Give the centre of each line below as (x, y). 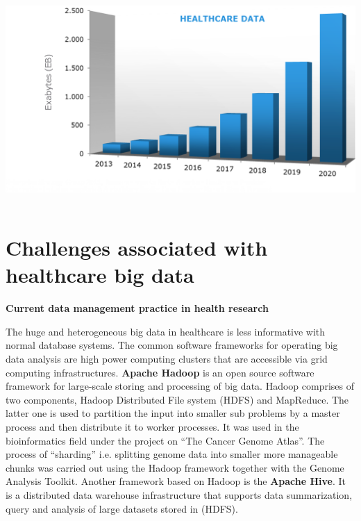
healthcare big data (100, 275)
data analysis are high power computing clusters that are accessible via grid (167, 359)
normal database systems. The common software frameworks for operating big (172, 345)
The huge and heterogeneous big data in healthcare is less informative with (166, 331)
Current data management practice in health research (137, 308)
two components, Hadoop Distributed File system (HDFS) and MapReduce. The (177, 399)
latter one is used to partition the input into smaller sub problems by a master (173, 413)
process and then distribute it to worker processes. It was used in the (152, 427)
